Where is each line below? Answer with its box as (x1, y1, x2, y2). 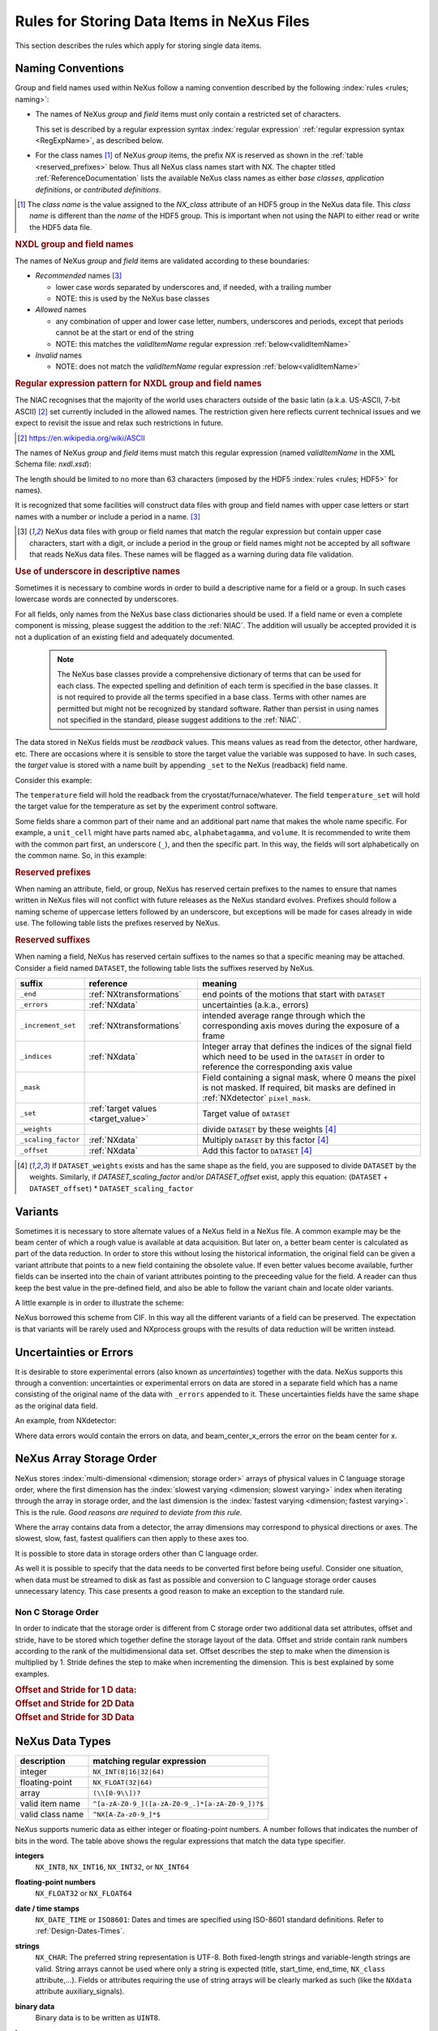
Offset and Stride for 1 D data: (15, 1684, 137, 1695)
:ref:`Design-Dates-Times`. (35, 1926, 125, 1936)
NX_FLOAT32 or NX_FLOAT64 (35, 1889, 133, 1899)
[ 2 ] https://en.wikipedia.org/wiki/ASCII (17, 433, 145, 443)
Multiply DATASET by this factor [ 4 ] (202, 1134, 329, 1145)
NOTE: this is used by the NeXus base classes (55, 293, 210, 303)
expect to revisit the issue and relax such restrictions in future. (15, 418, 224, 428)
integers (15, 1851, 45, 1860)
